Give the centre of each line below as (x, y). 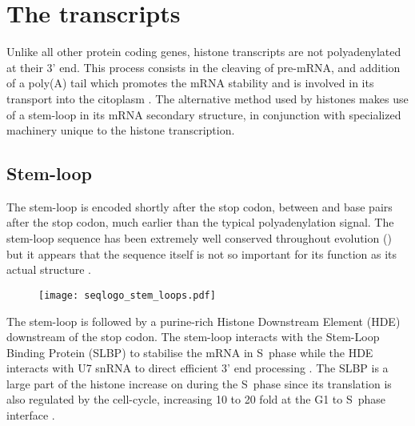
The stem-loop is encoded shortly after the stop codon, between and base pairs (200, 206)
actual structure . (49, 269)
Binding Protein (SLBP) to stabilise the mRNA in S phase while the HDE (190, 352)
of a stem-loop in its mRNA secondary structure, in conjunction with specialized (204, 114)
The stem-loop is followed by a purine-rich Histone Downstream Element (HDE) (204, 321)
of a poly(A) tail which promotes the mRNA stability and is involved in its (190, 83)
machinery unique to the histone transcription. (121, 130)
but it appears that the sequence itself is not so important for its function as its (202, 253)
